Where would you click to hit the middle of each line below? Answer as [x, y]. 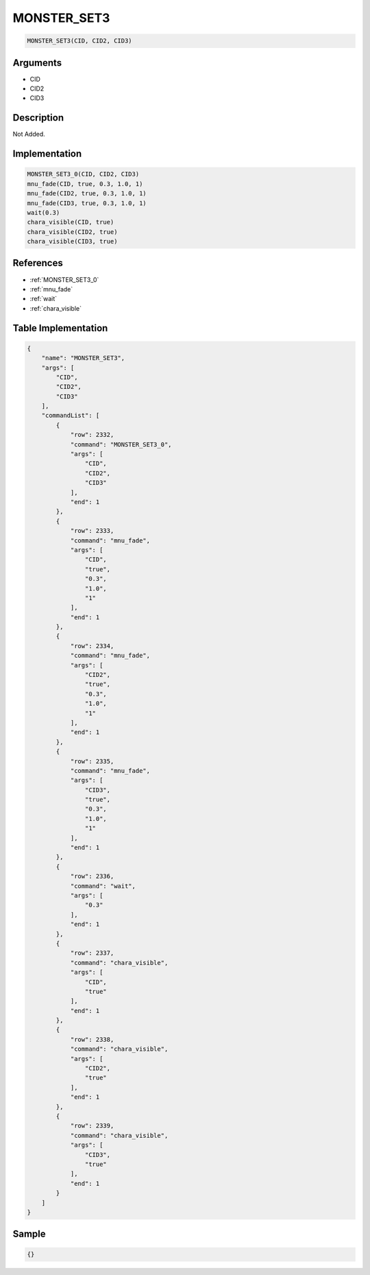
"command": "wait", [103, 886]
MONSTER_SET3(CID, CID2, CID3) [80, 41]
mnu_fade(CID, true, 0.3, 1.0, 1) [85, 184]
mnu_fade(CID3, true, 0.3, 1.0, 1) [87, 203]
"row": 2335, [92, 761]
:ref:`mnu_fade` [51, 289]
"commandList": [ [71, 416]
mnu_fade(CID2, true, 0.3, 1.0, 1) [87, 193]
